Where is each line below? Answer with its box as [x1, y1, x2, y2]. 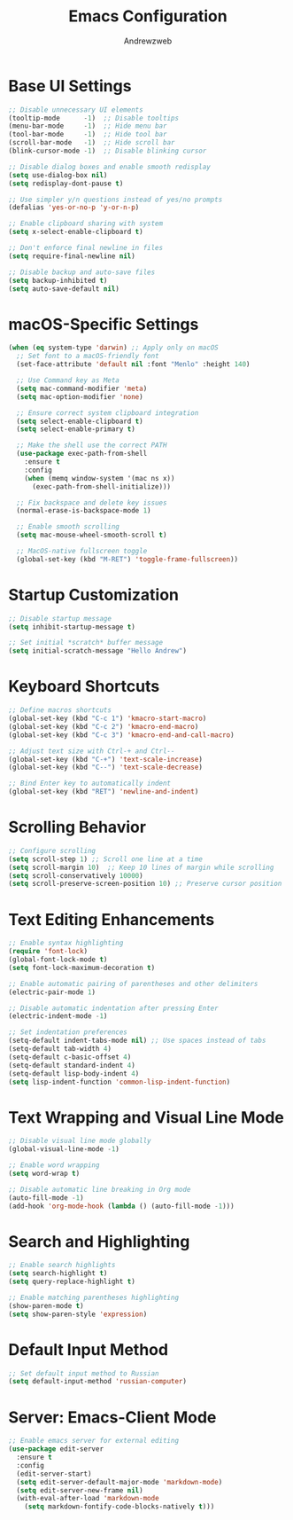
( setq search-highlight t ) [8, 1269, 108, 1278]
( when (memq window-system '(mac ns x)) [24, 474, 175, 482]
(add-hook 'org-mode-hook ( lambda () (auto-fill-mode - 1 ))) [8, 1202, 235, 1211]
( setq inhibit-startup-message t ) [8, 623, 136, 631]
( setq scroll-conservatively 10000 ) [8, 871, 143, 880]
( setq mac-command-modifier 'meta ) [16, 384, 148, 393]
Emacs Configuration [68, 6, 227, 27]
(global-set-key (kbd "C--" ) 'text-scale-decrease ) [8, 763, 203, 772]
